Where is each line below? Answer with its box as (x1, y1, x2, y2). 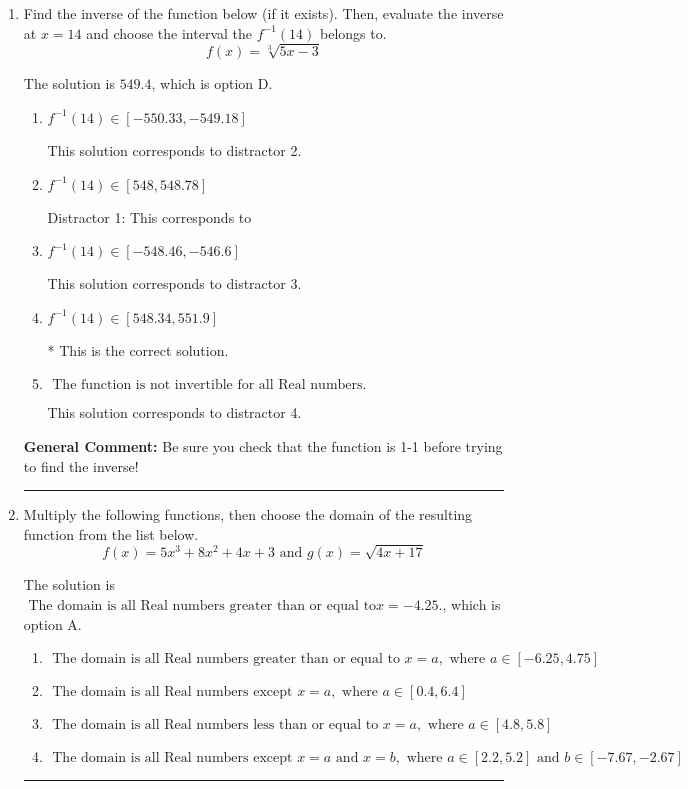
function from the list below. (23, 523, 199, 544)
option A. (23, 613, 82, 634)
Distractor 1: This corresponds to (47, 206, 252, 227)
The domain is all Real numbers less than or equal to (52, 718, 379, 733)
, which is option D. (151, 73, 273, 94)
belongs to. (320, 22, 387, 43)
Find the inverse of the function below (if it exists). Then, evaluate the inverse (23, 3, 504, 23)
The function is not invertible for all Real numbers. (52, 378, 367, 393)
